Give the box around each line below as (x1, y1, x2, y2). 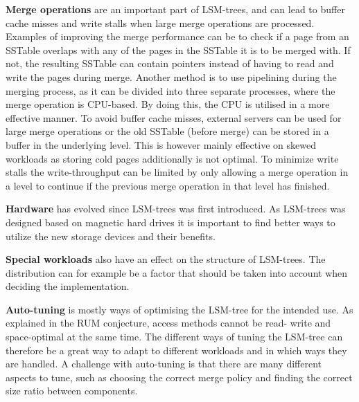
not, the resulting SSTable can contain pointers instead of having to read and (6, 56, 334, 71)
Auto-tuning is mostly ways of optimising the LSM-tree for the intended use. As (6, 302, 353, 316)
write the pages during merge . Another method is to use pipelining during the (6, 69, 337, 84)
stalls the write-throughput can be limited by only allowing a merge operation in (6, 165, 349, 179)
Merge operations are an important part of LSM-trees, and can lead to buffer (6, 2, 345, 16)
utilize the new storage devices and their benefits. (6, 228, 216, 243)
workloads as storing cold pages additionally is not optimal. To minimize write (6, 151, 339, 165)
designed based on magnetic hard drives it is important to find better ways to (6, 214, 335, 229)
